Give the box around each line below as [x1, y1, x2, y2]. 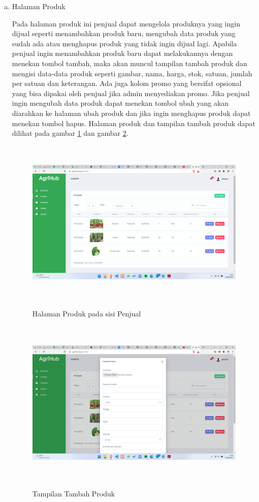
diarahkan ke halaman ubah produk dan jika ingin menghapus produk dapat [12, 107, 251, 118]
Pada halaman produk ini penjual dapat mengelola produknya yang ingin [12, 18, 240, 28]
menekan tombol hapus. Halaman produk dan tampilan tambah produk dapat [12, 117, 255, 128]
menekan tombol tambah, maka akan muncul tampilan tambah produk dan [12, 57, 247, 68]
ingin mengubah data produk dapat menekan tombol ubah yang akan [12, 98, 229, 108]
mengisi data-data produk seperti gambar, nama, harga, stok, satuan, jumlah [12, 68, 252, 78]
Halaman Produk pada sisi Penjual [32, 308, 141, 318]
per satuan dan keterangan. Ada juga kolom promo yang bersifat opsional [12, 78, 242, 88]
